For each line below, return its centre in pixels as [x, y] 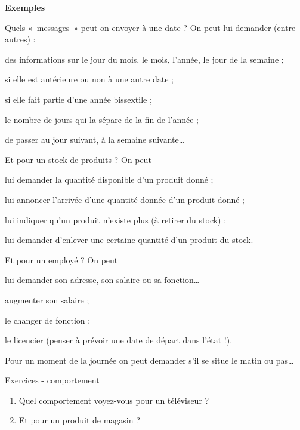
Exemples [25, 7]
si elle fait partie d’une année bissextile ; [78, 99]
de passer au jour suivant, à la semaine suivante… [95, 139]
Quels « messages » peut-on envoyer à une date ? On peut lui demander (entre [150, 27]
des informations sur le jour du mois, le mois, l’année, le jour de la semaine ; [144, 59]
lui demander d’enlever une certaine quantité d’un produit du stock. [129, 240]
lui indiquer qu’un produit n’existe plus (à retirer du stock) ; [116, 219]
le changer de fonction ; [48, 320]
